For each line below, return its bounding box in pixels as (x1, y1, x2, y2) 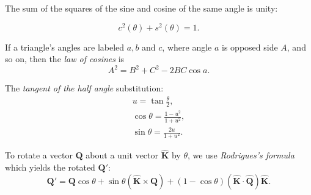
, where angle (162, 40, 212, 53)
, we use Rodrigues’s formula (187, 149, 295, 161)
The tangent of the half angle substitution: (5, 82, 164, 94)
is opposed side (222, 40, 278, 53)
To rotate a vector (5, 149, 73, 161)
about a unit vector (86, 149, 158, 161)
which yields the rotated (5, 161, 95, 174)
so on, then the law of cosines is (5, 52, 125, 65)
